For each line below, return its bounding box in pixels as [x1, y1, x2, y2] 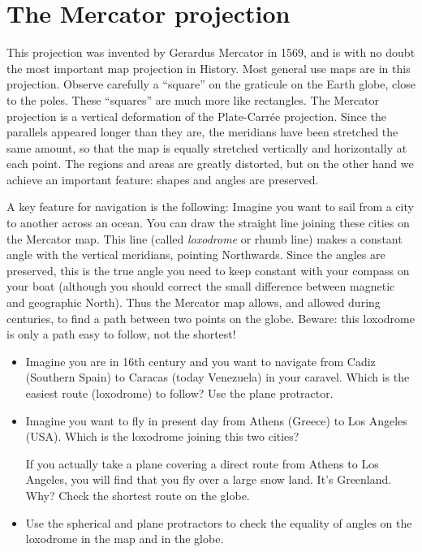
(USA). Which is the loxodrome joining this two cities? [25, 428, 299, 445]
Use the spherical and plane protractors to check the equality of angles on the [25, 514, 412, 531]
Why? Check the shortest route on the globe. [25, 486, 250, 503]
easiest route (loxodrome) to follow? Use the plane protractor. [25, 385, 334, 401]
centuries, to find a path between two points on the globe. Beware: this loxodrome [6, 309, 415, 326]
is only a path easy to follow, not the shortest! [6, 326, 236, 343]
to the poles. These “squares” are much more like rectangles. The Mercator [6, 91, 380, 108]
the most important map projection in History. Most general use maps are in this [6, 59, 411, 76]
